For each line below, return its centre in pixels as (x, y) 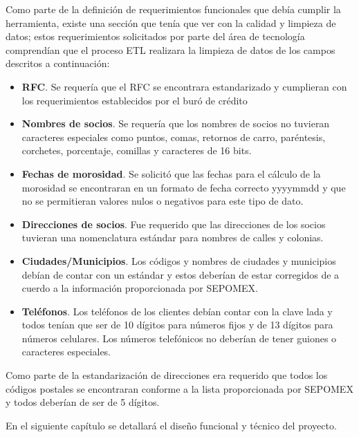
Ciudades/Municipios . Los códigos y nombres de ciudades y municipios (179, 260)
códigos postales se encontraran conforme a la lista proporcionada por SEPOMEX (179, 388)
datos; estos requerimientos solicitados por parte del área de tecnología (155, 36)
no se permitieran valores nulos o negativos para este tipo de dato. (163, 201)
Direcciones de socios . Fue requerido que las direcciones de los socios (174, 224)
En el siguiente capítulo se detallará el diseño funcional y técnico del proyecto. (171, 425)
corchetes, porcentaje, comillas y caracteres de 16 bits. (137, 150)
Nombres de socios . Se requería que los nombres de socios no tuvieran (176, 123)
